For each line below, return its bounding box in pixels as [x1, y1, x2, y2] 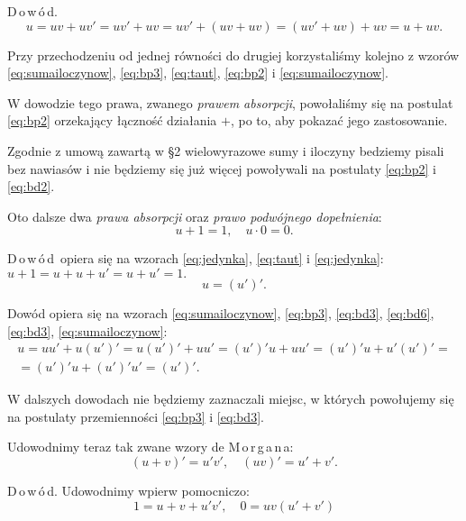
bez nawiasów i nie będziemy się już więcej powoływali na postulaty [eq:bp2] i [7, 159, 436, 178]
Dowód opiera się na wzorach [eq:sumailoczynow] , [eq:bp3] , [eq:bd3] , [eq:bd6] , [7, 303, 434, 322]
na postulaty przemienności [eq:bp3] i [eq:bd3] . [7, 407, 264, 425]
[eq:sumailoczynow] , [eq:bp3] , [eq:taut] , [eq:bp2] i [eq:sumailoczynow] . [7, 63, 388, 82]
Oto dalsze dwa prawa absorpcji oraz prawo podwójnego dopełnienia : [7, 206, 382, 225]
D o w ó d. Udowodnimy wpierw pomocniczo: [7, 480, 250, 499]
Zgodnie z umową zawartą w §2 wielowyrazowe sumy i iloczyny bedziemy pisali [7, 141, 444, 160]
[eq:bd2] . [7, 177, 55, 196]
